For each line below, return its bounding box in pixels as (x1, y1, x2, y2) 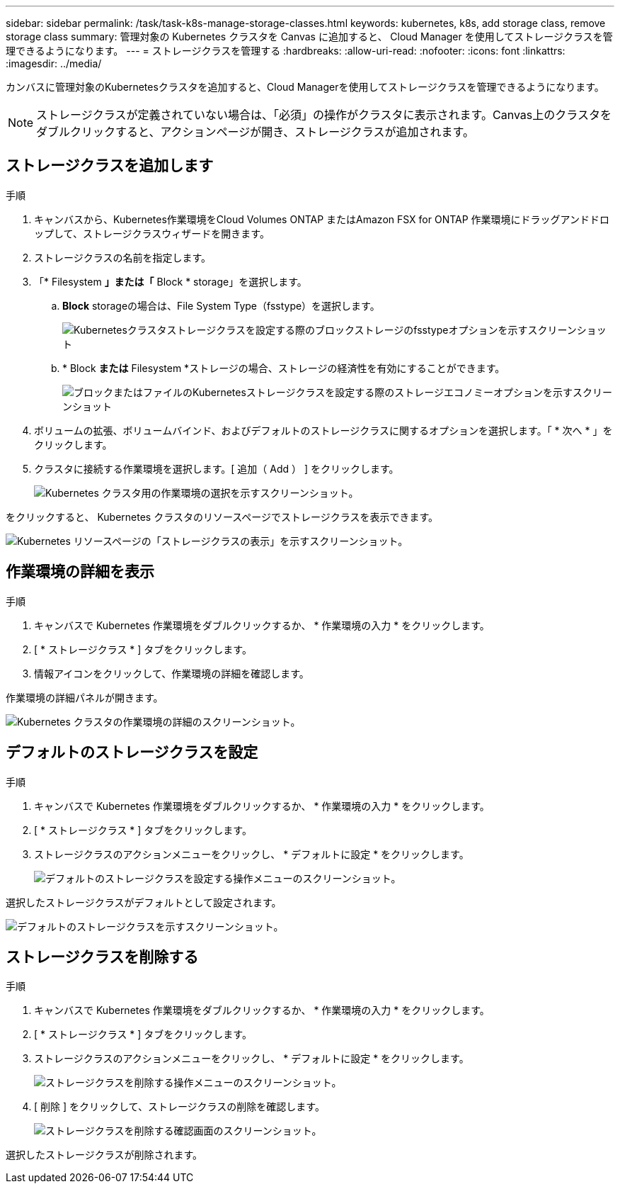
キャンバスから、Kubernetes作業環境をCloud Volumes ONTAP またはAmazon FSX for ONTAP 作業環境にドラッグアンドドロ (34, 213, 610, 225)
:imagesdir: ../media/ (6, 57, 102, 69)
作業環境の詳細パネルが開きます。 (6, 691, 163, 704)
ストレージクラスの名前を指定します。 (34, 251, 212, 264)
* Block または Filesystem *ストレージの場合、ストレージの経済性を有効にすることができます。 (62, 361, 505, 374)
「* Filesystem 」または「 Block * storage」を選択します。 (34, 275, 307, 288)
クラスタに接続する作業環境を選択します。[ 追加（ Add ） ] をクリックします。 (34, 462, 399, 475)
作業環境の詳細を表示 (6, 563, 154, 581)
